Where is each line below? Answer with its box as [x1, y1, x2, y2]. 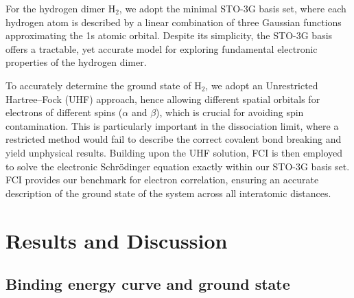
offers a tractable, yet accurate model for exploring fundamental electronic [5, 41, 318, 56]
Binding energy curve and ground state [5, 273, 290, 295]
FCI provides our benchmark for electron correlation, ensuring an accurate [5, 172, 319, 187]
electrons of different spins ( [5, 105, 123, 119]
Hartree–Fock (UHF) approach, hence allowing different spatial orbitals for [5, 91, 320, 106]
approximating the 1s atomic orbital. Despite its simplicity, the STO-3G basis [5, 28, 333, 43]
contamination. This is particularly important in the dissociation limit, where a [5, 118, 339, 133]
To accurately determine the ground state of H [5, 78, 202, 92]
